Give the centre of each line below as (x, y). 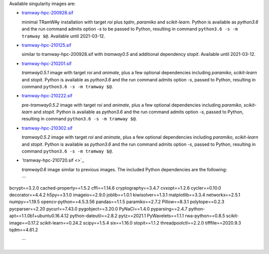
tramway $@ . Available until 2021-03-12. (64, 36)
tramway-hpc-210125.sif (47, 45)
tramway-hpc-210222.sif (47, 96)
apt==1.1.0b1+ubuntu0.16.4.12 (39, 216)
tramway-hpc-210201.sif (47, 63)
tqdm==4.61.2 (24, 230)
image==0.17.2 (24, 223)
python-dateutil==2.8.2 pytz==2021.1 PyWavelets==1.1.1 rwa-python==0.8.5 (147, 216)
